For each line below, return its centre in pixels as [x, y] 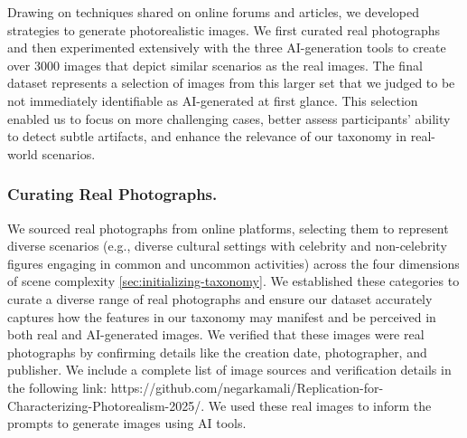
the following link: [57, 387]
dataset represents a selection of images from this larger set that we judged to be [231, 83]
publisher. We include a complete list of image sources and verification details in [229, 370]
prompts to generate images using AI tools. [127, 423]
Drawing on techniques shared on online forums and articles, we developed [214, 12]
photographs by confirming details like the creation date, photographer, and [217, 352]
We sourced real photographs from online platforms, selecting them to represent [228, 228]
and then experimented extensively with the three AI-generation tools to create [227, 48]
